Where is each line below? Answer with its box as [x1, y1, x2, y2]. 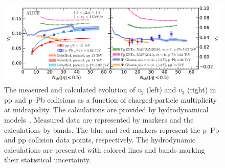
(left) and [146, 84, 176, 95]
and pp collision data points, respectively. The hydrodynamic [4, 134, 196, 145]
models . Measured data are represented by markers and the [4, 114, 194, 125]
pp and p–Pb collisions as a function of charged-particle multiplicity [4, 94, 217, 105]
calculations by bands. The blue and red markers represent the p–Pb [4, 124, 219, 135]
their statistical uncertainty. [4, 154, 91, 165]
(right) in [187, 84, 216, 95]
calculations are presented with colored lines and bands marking [4, 144, 205, 155]
